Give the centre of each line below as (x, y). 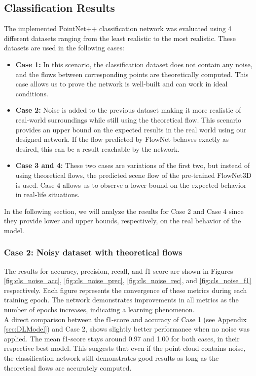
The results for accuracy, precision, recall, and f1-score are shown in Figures (119, 271)
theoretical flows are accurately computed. (68, 367)
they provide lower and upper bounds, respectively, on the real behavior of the (123, 221)
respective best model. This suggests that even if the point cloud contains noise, (125, 348)
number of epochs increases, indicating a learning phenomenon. (99, 310)
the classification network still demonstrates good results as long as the (111, 358)
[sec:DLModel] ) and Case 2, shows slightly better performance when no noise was (127, 329)
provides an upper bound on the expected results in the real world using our (131, 129)
